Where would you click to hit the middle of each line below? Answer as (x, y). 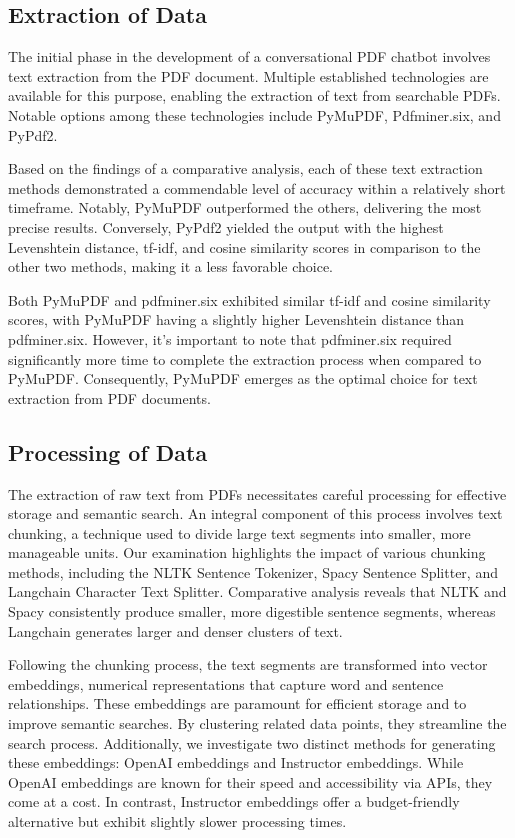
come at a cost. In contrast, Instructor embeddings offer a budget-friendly (234, 801)
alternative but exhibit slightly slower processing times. (177, 821)
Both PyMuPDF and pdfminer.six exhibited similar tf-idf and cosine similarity (249, 299)
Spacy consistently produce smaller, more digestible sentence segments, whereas (252, 611)
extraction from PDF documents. (109, 397)
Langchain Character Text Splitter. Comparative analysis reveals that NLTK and (257, 591)
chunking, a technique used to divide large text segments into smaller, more (239, 532)
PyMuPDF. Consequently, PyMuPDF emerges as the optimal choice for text (243, 378)
